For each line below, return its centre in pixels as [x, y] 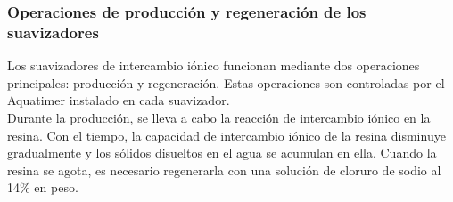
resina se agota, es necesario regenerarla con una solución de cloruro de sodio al [224, 170]
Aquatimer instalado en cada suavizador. [119, 100]
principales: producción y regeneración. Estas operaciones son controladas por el [226, 82]
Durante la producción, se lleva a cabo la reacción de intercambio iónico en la [219, 117]
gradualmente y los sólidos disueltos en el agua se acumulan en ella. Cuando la [222, 153]
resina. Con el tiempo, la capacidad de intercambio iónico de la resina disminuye [226, 135]
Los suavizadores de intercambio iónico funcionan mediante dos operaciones [214, 65]
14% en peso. [43, 187]
